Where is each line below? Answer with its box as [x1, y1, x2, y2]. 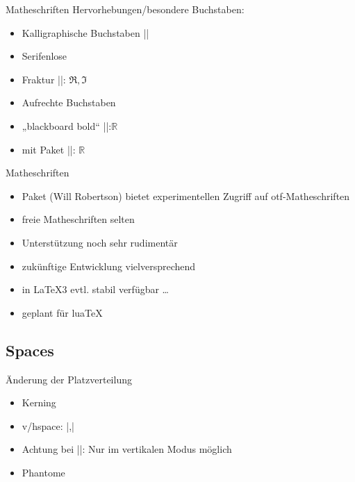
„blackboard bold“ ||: [22, 118, 112, 133]
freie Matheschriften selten [22, 212, 135, 226]
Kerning [22, 395, 56, 410]
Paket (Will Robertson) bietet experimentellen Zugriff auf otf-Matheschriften [22, 188, 350, 203]
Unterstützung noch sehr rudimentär [22, 235, 178, 249]
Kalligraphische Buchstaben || [22, 25, 149, 40]
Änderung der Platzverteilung [6, 372, 132, 386]
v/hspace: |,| [22, 418, 74, 433]
